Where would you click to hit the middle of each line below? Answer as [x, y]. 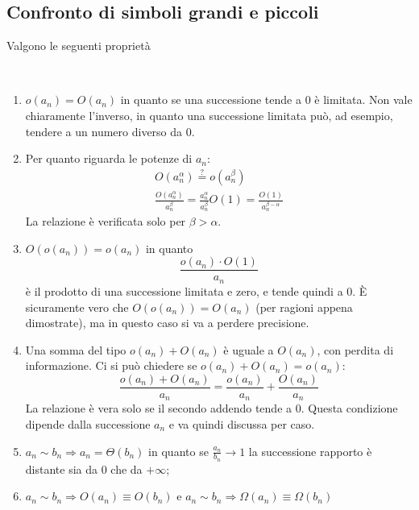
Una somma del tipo [76, 349]
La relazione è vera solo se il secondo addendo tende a [159, 408]
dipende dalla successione [88, 424]
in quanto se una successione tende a [211, 100]
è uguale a [249, 349]
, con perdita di [355, 349]
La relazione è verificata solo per [106, 221]
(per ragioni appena [304, 307]
